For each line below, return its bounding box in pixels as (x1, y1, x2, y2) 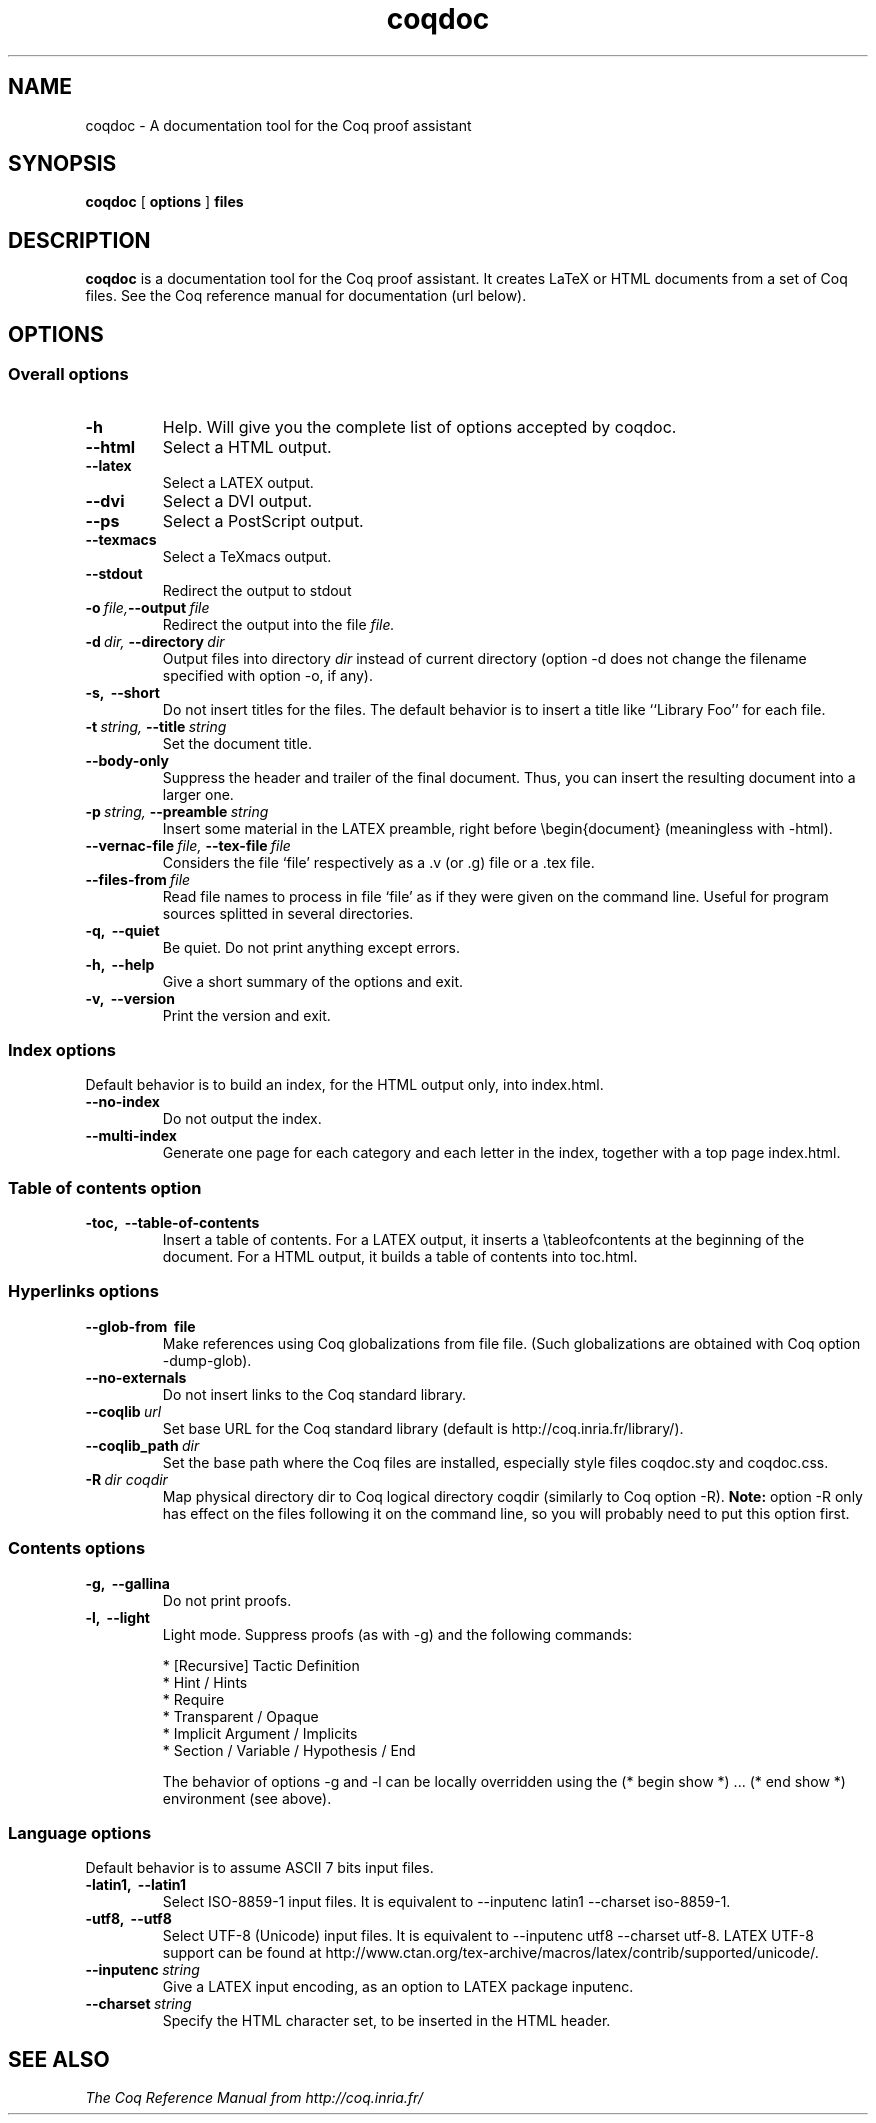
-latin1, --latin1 (85, 1876, 186, 1894)
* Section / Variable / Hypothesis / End (162, 1741, 416, 1759)
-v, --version (85, 989, 175, 1007)
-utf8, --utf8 (85, 1910, 172, 1928)
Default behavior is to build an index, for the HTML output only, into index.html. (85, 1076, 604, 1094)
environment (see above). (162, 1789, 332, 1807)
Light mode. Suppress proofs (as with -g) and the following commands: (162, 1625, 633, 1643)
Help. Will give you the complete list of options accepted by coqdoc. (162, 416, 677, 437)
